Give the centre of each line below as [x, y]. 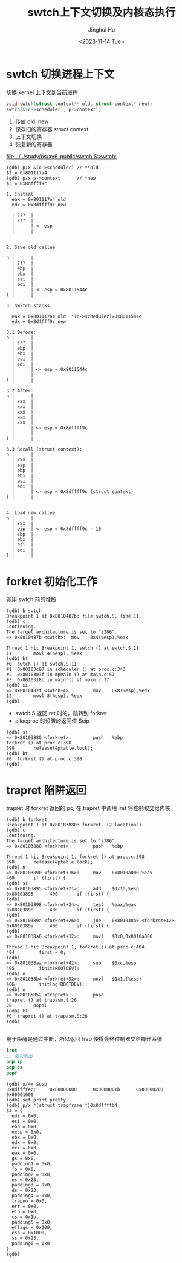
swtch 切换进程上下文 [60, 74]
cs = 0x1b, [25, 1217]
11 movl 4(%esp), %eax [44, 653]
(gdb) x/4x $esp [27, 1084]
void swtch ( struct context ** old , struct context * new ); [80, 104]
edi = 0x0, [25, 1116]
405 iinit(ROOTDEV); [43, 969]
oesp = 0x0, [27, 1132]
